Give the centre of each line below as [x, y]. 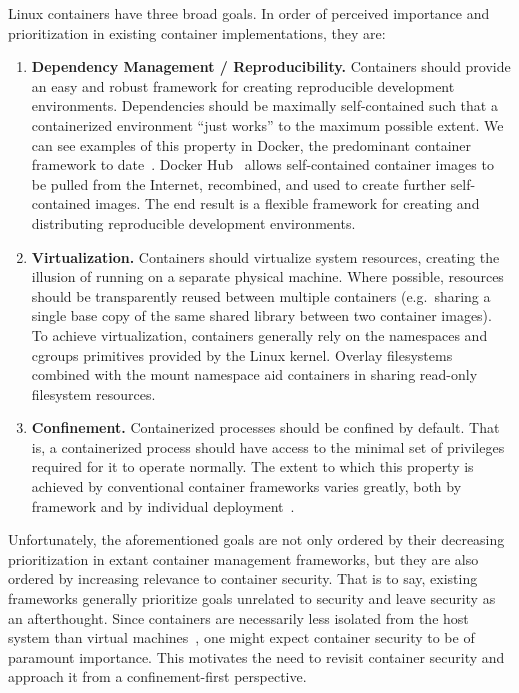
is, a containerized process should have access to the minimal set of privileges [268, 446]
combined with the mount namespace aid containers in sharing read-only [254, 374]
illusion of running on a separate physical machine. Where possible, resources [267, 276]
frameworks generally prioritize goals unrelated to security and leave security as [252, 598]
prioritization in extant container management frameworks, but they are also [243, 558]
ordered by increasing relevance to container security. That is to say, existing [243, 578]
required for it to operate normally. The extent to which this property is [252, 466]
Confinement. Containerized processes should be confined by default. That [265, 427]
